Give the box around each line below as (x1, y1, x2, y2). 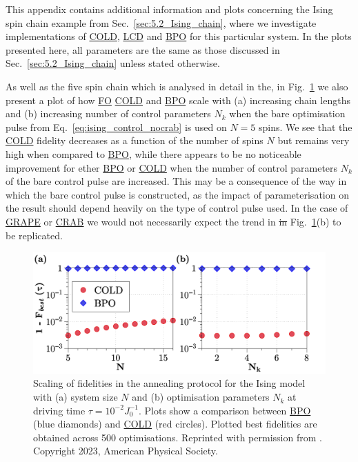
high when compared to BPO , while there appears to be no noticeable (6, 146, 301, 161)
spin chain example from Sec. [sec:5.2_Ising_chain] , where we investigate (6, 15, 317, 30)
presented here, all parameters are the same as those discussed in (6, 42, 280, 57)
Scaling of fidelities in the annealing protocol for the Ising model (33, 376, 306, 390)
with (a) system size (33, 390, 118, 404)
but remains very (277, 133, 350, 148)
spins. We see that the (258, 119, 352, 134)
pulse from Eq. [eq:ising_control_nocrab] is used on (6, 119, 227, 134)
